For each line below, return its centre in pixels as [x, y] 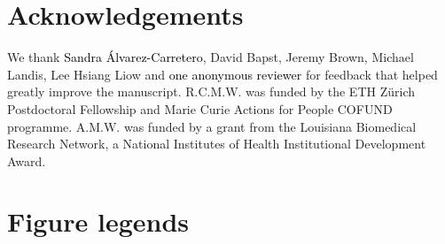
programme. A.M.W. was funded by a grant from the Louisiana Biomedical [212, 126]
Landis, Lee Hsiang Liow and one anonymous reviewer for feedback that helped [222, 74]
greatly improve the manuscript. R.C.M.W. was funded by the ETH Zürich [211, 91]
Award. [27, 160]
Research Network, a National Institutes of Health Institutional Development [217, 144]
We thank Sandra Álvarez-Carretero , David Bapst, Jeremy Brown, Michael [211, 57]
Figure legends [98, 221]
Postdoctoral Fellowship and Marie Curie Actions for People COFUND [200, 108]
